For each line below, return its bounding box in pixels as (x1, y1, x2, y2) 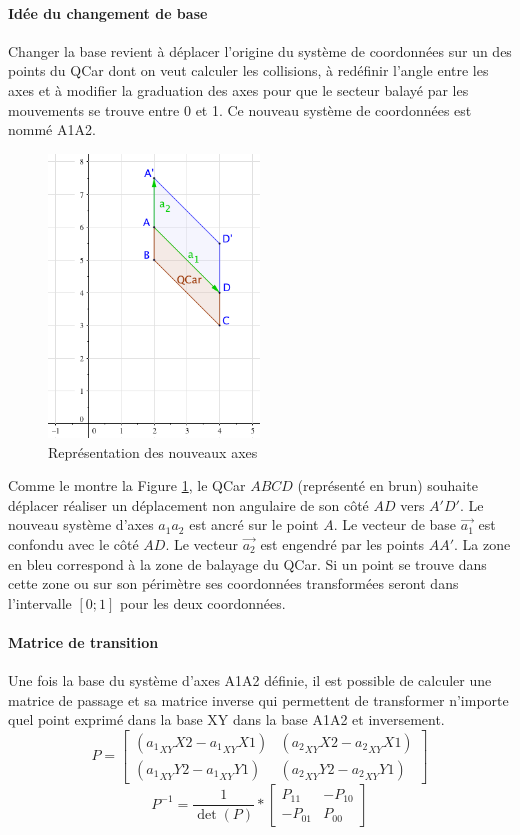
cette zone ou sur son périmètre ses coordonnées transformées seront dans (8, 573, 459, 594)
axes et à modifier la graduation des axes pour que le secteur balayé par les (8, 79, 469, 100)
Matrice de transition (8, 631, 159, 652)
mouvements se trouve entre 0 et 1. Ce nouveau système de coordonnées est (8, 99, 472, 120)
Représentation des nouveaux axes (48, 441, 258, 462)
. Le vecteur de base (333, 514, 457, 535)
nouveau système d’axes (8, 514, 154, 535)
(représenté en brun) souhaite (297, 475, 478, 496)
